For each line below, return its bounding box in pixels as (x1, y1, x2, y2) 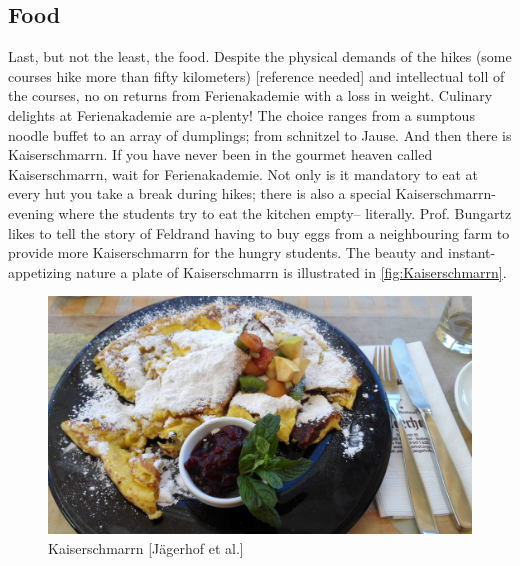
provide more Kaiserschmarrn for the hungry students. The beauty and (8, 242, 444, 263)
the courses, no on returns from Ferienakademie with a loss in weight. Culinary (8, 85, 493, 106)
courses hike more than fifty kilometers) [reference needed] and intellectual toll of (8, 65, 505, 86)
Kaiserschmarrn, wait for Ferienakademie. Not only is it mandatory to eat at (8, 163, 479, 184)
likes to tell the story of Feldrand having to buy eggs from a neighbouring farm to (8, 222, 510, 243)
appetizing (8, 261, 72, 282)
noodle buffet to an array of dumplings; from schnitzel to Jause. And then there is (8, 124, 512, 145)
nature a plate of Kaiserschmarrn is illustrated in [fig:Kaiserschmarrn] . (76, 261, 507, 282)
